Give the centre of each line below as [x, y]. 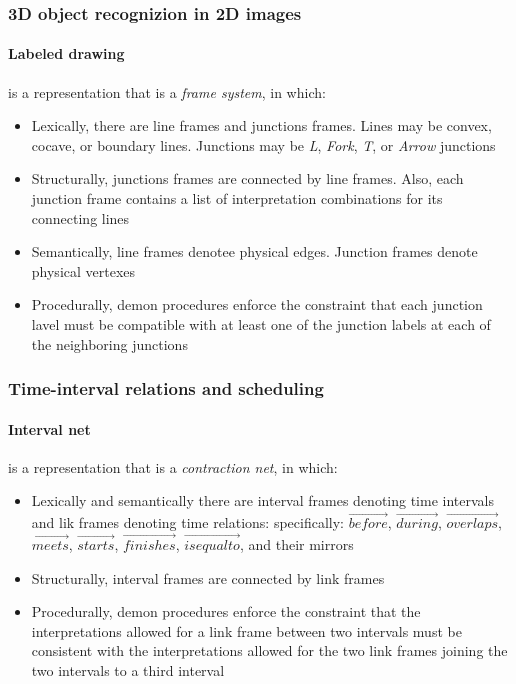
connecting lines [80, 217]
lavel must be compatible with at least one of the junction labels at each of [261, 323]
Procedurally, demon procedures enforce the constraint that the [226, 611]
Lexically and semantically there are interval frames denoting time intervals [263, 500]
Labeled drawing [66, 53]
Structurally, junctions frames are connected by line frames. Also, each [247, 178]
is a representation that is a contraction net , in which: [173, 466]
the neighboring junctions [109, 343]
